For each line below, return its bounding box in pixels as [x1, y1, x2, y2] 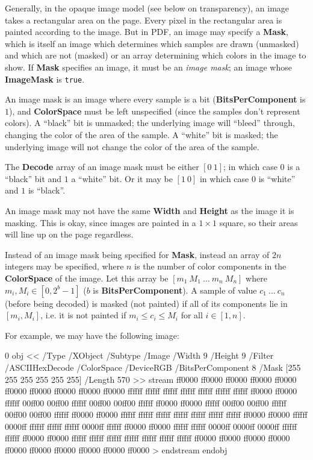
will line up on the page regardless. [5, 228, 134, 241]
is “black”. [28, 184, 66, 197]
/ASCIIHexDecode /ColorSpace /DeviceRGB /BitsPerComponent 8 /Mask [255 [5, 361, 301, 373]
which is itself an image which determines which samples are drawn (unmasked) [5, 37, 299, 49]
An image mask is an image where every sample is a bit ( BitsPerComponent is [5, 93, 306, 106]
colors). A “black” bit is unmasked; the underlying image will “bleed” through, [5, 116, 295, 129]
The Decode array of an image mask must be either [5, 160, 199, 173]
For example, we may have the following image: [5, 329, 179, 341]
